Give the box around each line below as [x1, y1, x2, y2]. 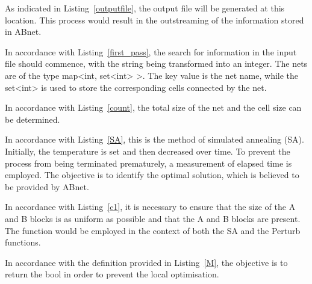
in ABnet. [5, 25, 42, 38]
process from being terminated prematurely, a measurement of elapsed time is [5, 156, 292, 169]
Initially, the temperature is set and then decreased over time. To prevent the [5, 144, 290, 157]
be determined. [5, 113, 60, 125]
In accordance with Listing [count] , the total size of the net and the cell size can [5, 101, 302, 114]
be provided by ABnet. [5, 180, 89, 193]
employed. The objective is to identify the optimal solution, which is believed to [5, 168, 299, 181]
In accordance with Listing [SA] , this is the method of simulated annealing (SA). [5, 133, 304, 146]
